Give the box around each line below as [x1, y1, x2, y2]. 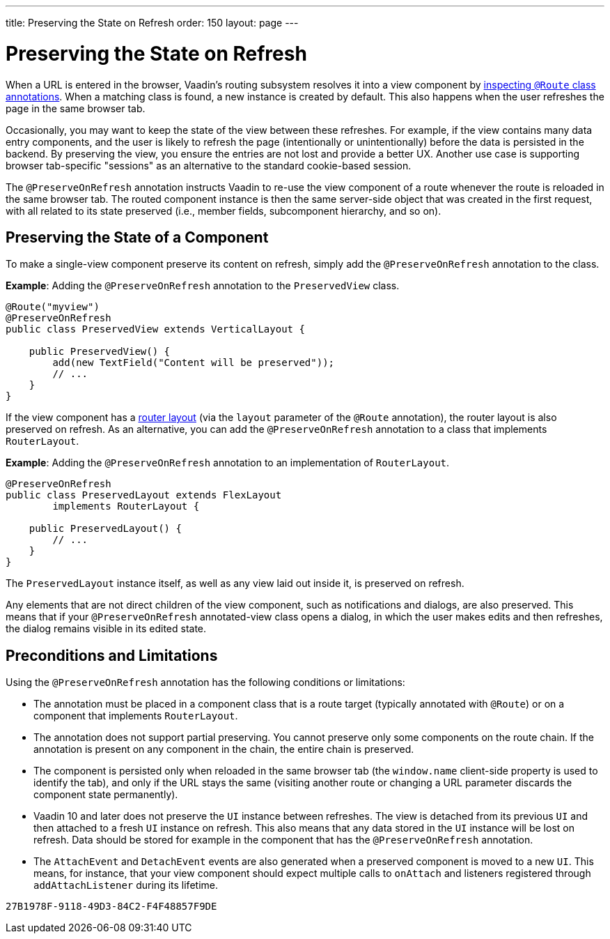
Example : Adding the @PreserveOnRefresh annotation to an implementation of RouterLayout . [6, 457, 450, 469]
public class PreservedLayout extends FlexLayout [6, 489, 282, 501]
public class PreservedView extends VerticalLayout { [6, 323, 305, 335]
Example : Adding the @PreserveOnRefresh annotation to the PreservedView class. [6, 280, 400, 292]
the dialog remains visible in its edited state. [6, 623, 207, 635]
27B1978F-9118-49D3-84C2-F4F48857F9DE [6, 901, 217, 913]
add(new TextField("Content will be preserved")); [52, 357, 335, 369]
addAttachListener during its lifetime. [33, 879, 218, 892]
